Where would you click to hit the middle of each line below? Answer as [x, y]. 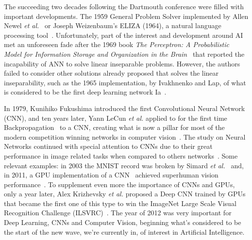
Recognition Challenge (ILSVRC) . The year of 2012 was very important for [118, 213]
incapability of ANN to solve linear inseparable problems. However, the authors [122, 63]
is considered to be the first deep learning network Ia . [85, 92]
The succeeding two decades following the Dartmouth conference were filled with [124, 6]
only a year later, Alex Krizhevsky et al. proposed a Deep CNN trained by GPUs [125, 194]
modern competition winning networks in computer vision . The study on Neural [125, 136]
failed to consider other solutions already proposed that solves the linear [111, 73]
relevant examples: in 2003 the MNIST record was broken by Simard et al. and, [124, 165]
